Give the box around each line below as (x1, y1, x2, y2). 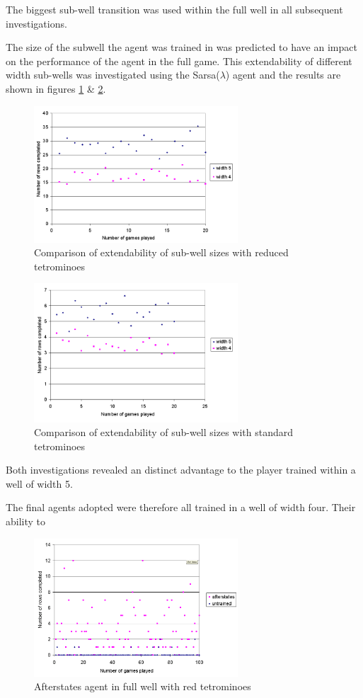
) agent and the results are (225, 67, 341, 82)
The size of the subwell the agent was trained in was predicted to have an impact (6, 40, 357, 55)
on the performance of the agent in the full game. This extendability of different (6, 53, 352, 68)
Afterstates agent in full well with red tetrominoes (34, 679, 251, 694)
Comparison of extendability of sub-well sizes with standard (34, 425, 294, 440)
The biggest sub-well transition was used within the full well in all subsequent (6, 2, 343, 16)
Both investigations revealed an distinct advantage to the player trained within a (6, 462, 356, 477)
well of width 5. (6, 476, 73, 491)
